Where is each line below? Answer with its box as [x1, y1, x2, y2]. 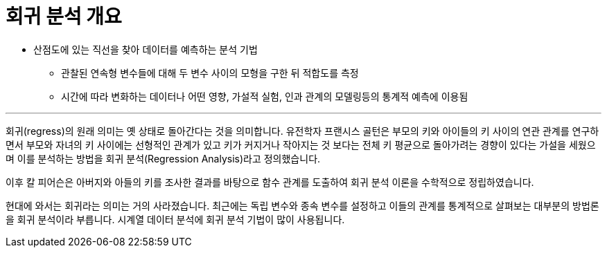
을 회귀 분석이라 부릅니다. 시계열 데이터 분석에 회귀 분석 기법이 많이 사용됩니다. [6, 213, 345, 225]
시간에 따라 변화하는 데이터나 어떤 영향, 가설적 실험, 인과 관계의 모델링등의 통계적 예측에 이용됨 [61, 90, 468, 102]
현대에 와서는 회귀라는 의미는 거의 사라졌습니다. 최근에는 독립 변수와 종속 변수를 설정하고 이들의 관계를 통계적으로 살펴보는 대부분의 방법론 [6, 199, 599, 212]
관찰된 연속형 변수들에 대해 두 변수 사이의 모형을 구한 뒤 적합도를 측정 [61, 66, 359, 79]
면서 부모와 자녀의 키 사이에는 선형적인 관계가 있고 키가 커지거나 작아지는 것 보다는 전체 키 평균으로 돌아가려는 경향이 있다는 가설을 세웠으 [6, 138, 596, 151]
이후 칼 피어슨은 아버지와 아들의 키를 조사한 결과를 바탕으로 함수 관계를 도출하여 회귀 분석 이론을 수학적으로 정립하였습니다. [6, 176, 534, 188]
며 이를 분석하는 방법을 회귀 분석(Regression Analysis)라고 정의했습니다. [6, 152, 321, 165]
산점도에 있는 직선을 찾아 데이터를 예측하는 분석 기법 [33, 43, 258, 55]
